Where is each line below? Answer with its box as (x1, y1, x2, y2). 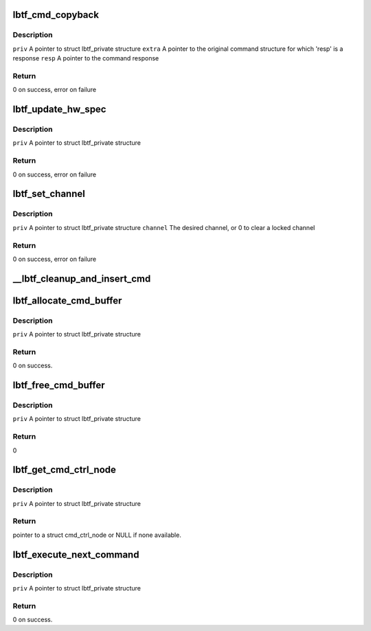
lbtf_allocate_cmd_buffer (12, 295, 122, 306)
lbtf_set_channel (12, 188, 85, 200)
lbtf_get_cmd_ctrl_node (12, 464, 117, 476)
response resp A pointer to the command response (12, 54, 159, 62)
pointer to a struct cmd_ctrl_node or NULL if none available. (12, 531, 181, 539)
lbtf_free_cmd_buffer (12, 380, 106, 391)
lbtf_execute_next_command (12, 549, 139, 560)
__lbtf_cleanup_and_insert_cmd (12, 273, 151, 284)
